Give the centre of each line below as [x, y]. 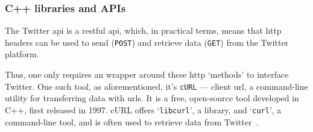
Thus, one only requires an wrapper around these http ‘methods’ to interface [147, 74]
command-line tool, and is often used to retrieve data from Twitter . [132, 121]
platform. [22, 54]
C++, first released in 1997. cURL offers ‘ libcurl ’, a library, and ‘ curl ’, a [143, 109]
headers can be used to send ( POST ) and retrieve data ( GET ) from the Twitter [147, 42]
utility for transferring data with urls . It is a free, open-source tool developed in [152, 98]
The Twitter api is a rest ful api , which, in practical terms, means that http [143, 30]
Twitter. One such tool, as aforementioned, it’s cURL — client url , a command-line [156, 86]
